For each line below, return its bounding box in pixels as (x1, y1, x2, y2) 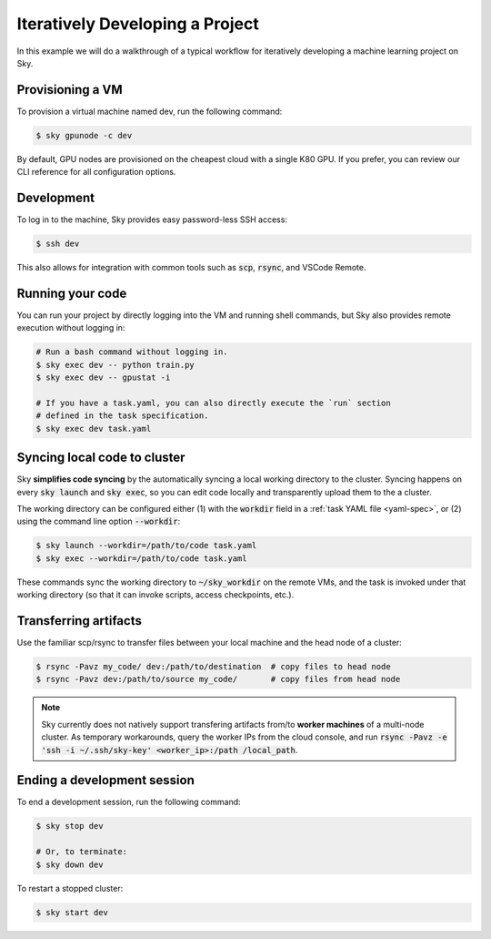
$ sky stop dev (35, 821, 104, 832)
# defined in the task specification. (35, 411, 209, 421)
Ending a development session (16, 772, 195, 788)
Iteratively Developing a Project (16, 14, 259, 34)
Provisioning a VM (16, 82, 123, 97)
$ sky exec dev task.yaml (35, 424, 152, 434)
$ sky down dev (35, 859, 104, 870)
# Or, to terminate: (35, 847, 127, 857)
